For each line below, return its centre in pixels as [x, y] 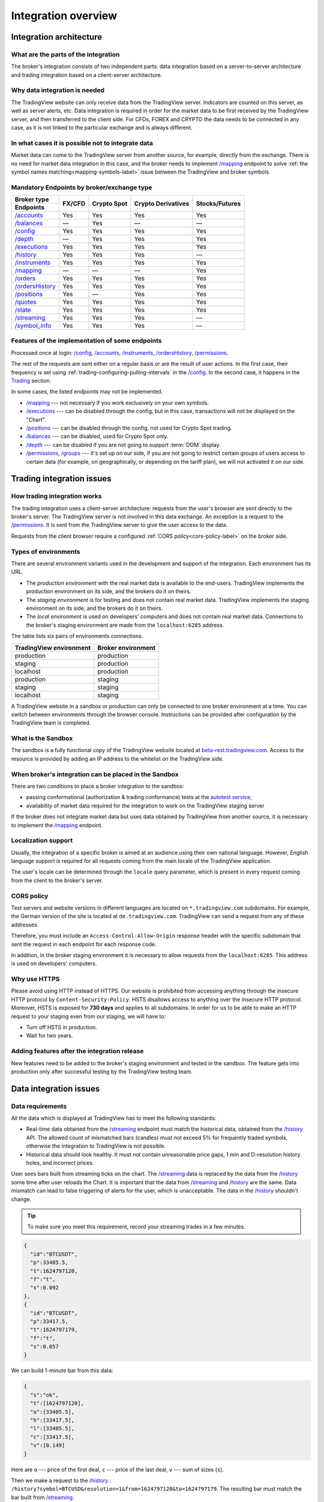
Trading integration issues [61, 479]
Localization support [42, 841]
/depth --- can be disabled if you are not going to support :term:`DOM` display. [124, 445]
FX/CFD [74, 203]
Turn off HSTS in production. [61, 1027]
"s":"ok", [45, 1395]
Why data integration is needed [58, 90]
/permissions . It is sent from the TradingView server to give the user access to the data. [119, 525]
